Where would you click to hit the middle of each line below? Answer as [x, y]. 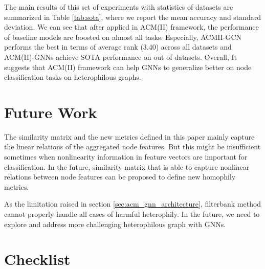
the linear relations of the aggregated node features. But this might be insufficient [132, 147]
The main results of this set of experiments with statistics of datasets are [119, 7]
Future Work [51, 112]
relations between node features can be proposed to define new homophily [120, 177]
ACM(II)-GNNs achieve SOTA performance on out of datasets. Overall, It [121, 57]
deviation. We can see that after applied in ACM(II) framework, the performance [131, 27]
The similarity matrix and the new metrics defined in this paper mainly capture [129, 136]
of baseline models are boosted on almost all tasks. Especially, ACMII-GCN [123, 37]
